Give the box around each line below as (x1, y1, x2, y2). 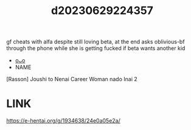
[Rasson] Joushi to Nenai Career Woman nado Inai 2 (6, 76, 138, 83)
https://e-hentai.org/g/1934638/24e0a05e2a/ (6, 117, 120, 125)
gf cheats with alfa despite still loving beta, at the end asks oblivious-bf (6, 38, 185, 46)
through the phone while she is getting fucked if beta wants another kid (6, 45, 186, 52)
